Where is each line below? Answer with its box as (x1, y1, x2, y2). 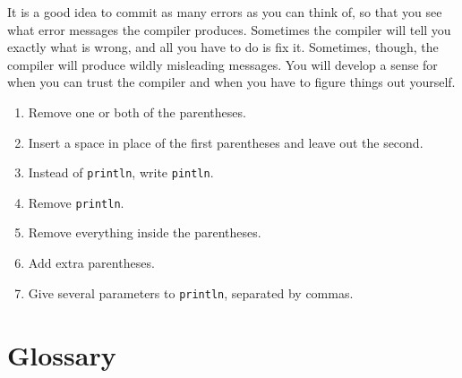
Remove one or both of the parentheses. (28, 102, 246, 121)
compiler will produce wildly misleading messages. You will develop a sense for (7, 55, 438, 73)
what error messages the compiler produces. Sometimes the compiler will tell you (7, 20, 451, 39)
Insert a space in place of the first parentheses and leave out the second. (28, 133, 423, 151)
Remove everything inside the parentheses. (28, 223, 261, 242)
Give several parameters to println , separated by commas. (28, 283, 354, 302)
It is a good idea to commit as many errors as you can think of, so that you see (7, 3, 442, 21)
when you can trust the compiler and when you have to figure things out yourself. (7, 73, 456, 91)
